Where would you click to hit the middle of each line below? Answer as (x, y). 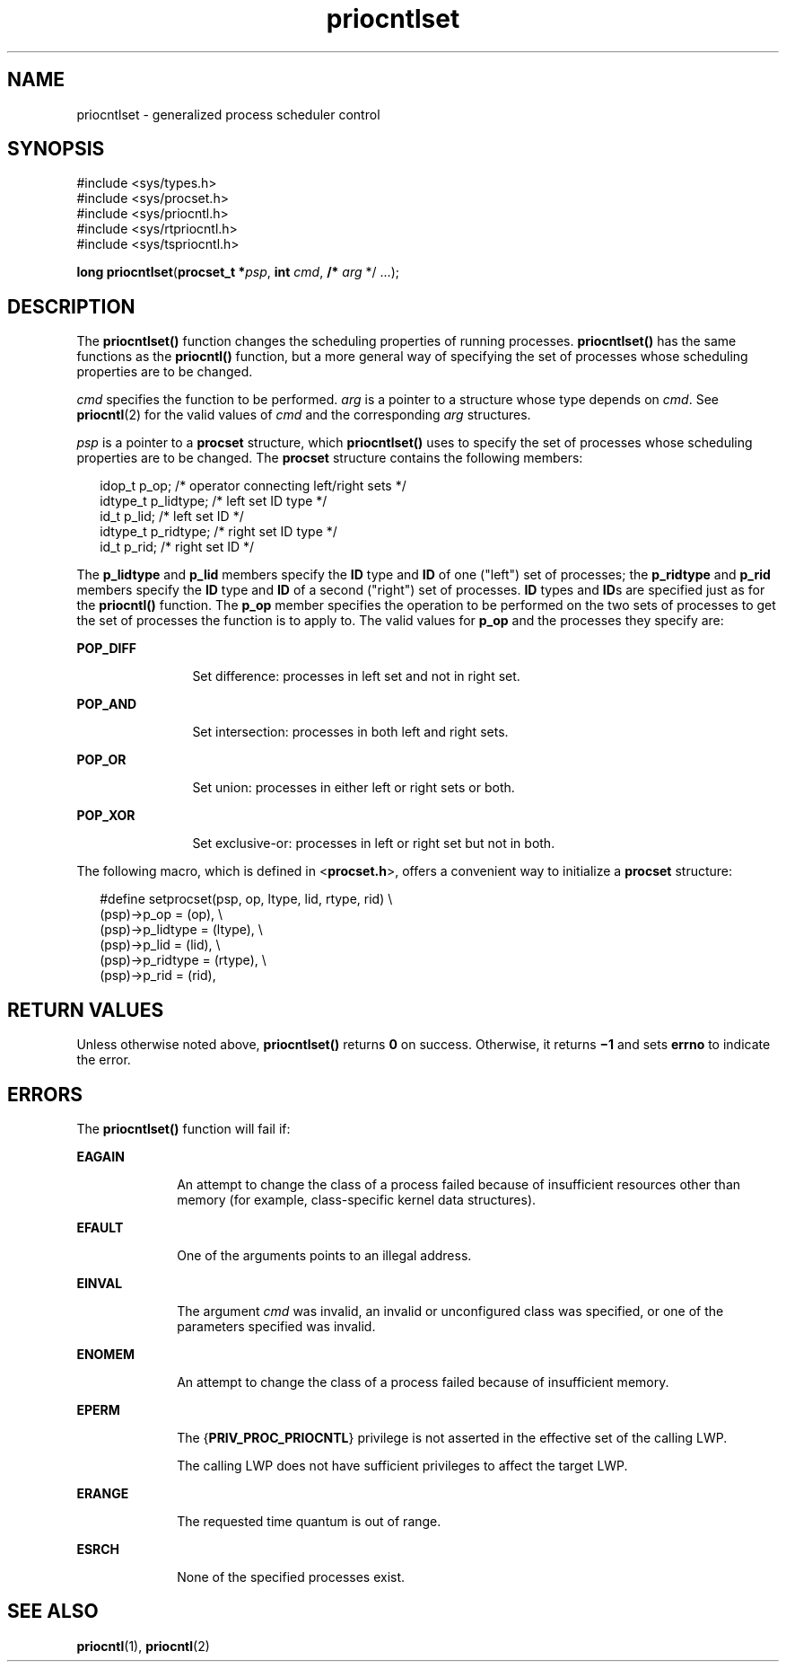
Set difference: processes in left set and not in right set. (356, 676)
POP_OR (101, 760)
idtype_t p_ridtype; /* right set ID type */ (218, 532)
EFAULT (100, 1227)
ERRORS (45, 1094)
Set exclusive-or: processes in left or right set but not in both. (374, 843)
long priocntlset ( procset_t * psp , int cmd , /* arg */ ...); (238, 272)
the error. (104, 1060)
